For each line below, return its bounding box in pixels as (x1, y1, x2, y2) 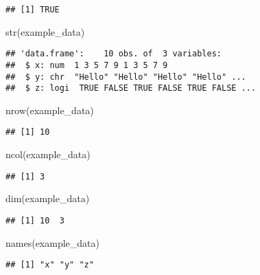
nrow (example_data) (5, 102, 94, 117)
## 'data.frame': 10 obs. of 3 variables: (5, 49, 222, 59)
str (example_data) (5, 24, 85, 38)
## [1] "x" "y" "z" (5, 260, 94, 270)
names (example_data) (5, 235, 99, 250)
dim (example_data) (5, 191, 90, 206)
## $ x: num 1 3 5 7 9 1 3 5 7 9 (5, 60, 168, 70)
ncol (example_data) (5, 147, 91, 162)
